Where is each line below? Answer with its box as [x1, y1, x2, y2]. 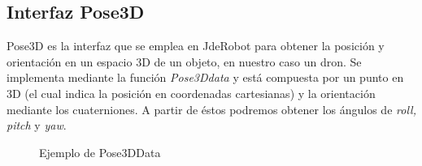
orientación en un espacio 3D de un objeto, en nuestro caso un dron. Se [7, 53, 362, 70]
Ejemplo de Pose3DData [39, 143, 161, 160]
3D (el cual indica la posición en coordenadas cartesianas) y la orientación [7, 84, 376, 101]
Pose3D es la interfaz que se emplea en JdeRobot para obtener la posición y [7, 37, 385, 54]
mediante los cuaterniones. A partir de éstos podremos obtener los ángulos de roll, [7, 100, 416, 117]
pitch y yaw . [7, 117, 67, 134]
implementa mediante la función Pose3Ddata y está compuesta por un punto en [7, 69, 404, 86]
